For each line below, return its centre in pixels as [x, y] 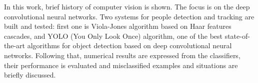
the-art [15, 45]
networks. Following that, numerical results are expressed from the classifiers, [122, 55]
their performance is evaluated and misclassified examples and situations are [121, 65]
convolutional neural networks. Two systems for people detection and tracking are [129, 16]
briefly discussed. [30, 75]
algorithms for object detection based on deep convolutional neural [129, 45]
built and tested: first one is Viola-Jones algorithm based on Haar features [118, 26]
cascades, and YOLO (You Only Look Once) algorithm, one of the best [113, 36]
